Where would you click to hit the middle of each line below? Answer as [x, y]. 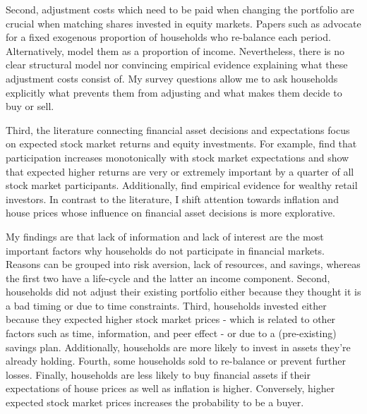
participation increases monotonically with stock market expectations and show [178, 157]
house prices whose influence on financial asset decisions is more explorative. [170, 213]
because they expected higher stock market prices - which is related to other [171, 319]
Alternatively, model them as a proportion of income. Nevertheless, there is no [175, 50]
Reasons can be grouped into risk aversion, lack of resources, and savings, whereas [183, 264]
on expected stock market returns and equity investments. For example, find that [181, 144]
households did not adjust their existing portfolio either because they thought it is [183, 292]
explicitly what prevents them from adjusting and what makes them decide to [174, 92]
